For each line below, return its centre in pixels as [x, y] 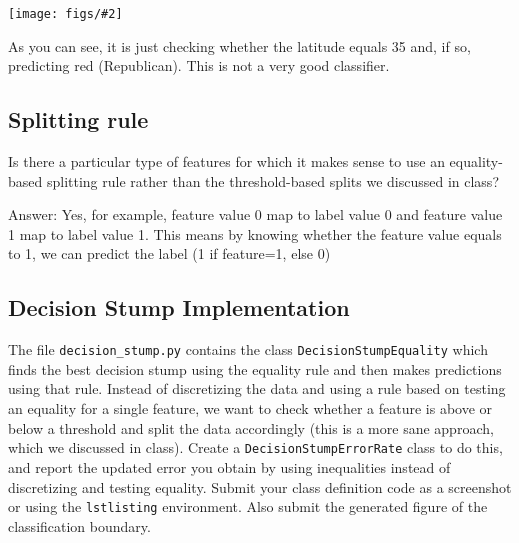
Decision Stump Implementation [179, 307]
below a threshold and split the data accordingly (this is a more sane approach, [251, 427]
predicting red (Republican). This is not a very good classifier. [199, 65]
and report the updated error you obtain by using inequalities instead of [229, 466]
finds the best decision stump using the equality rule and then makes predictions [255, 368]
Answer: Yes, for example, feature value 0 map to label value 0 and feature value [255, 214]
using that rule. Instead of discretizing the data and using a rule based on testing [257, 388]
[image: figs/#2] [65, 14]
